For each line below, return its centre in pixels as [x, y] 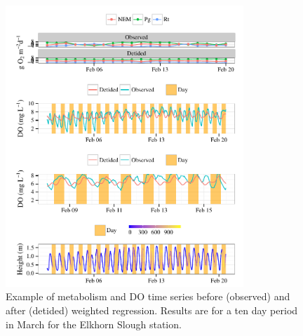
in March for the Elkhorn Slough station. [94, 324]
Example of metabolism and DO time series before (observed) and [148, 296]
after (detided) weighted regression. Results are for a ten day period [152, 310]
